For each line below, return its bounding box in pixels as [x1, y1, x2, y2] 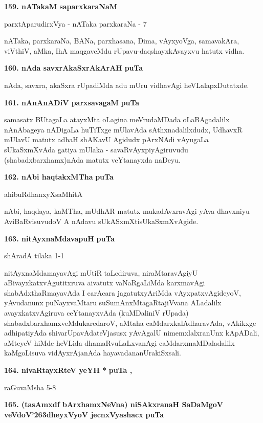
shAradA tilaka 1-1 [4, 250, 64, 261]
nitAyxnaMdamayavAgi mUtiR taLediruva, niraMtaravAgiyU [4, 267, 198, 278]
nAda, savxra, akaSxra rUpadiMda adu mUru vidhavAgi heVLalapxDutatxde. [4, 79, 249, 90]
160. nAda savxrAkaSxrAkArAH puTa [4, 62, 143, 73]
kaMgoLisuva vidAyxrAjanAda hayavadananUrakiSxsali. [4, 347, 181, 358]
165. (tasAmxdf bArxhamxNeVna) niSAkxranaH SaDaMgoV [4, 399, 223, 410]
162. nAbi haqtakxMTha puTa [4, 171, 114, 182]
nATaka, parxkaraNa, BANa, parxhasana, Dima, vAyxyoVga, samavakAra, [4, 35, 239, 46]
